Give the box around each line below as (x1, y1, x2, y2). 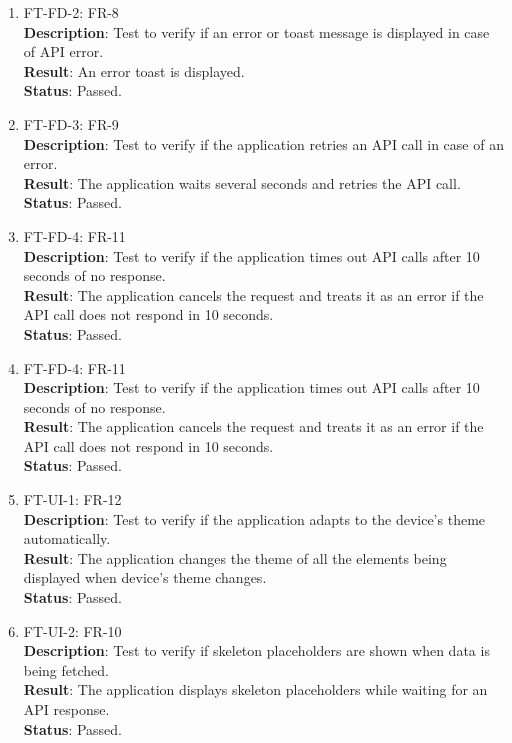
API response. (23, 699, 110, 719)
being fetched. (23, 659, 109, 680)
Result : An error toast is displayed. (23, 60, 245, 81)
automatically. (23, 528, 111, 549)
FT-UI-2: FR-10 (23, 620, 122, 641)
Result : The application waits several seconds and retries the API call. (23, 172, 461, 193)
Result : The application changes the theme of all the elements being (23, 547, 447, 568)
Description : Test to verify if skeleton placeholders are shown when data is (23, 640, 490, 661)
